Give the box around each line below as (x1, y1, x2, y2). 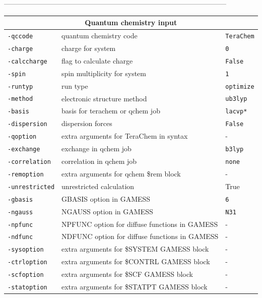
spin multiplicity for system (61, 68, 146, 78)
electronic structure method (61, 93, 147, 103)
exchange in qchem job (61, 143, 132, 154)
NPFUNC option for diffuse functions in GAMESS (61, 218, 218, 229)
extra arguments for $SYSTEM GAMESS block (61, 244, 209, 254)
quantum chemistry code (61, 30, 138, 40)
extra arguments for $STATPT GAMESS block (61, 281, 208, 292)
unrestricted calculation (61, 181, 135, 191)
